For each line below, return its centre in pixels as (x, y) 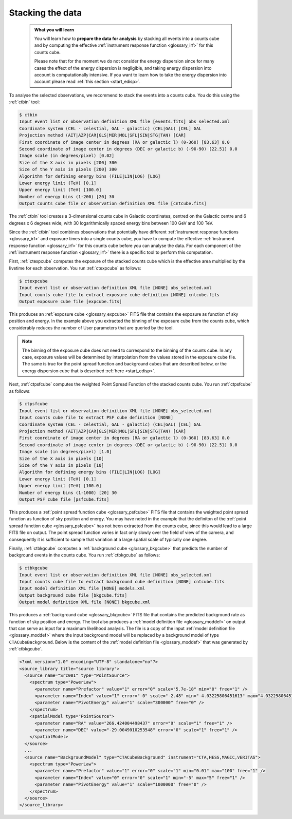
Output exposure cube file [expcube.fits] (71, 301)
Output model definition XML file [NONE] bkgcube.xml (85, 602)
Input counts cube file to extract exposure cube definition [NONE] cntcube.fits (119, 295)
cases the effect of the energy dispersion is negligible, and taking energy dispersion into (123, 68)
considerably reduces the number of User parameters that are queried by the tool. (91, 328)
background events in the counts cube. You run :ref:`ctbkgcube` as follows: (84, 555)
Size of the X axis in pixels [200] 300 (68, 162)
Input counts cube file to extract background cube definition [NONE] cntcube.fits (122, 582)
